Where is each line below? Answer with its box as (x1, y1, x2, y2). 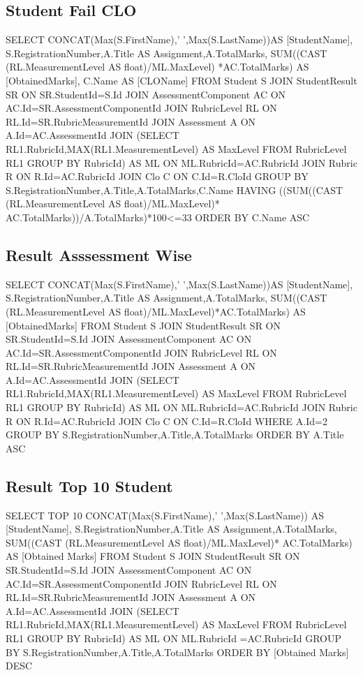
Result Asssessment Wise (6, 244, 192, 265)
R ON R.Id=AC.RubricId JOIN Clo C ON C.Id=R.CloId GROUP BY (6, 169, 309, 184)
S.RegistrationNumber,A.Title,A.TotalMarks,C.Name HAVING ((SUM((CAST (6, 182, 343, 197)
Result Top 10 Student (6, 475, 173, 496)
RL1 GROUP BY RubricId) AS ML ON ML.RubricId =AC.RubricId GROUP (6, 630, 342, 645)
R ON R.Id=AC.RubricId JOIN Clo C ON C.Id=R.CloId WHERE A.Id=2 (6, 413, 327, 428)
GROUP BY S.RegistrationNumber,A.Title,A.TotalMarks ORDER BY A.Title (6, 427, 344, 442)
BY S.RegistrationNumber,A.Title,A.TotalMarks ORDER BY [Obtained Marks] (6, 644, 349, 659)
